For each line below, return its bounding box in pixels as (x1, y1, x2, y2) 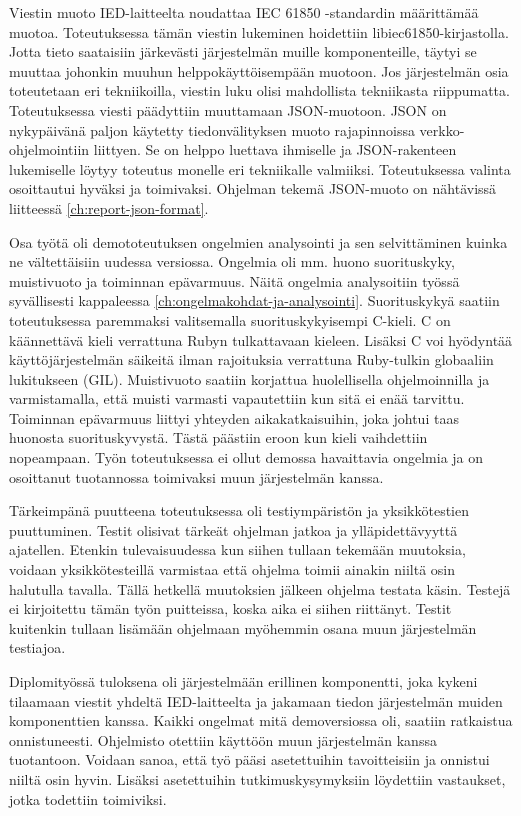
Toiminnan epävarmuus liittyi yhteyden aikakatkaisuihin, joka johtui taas (9, 407, 459, 428)
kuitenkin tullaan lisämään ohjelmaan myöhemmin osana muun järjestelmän (9, 617, 477, 638)
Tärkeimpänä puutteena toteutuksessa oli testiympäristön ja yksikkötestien (9, 500, 469, 521)
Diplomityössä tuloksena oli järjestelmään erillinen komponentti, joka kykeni (9, 671, 478, 691)
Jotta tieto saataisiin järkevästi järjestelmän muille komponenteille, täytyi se (9, 41, 477, 62)
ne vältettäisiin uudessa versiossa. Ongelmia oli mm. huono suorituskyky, (9, 251, 455, 272)
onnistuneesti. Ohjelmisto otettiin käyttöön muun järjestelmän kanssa (9, 729, 437, 750)
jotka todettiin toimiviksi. (9, 788, 167, 809)
